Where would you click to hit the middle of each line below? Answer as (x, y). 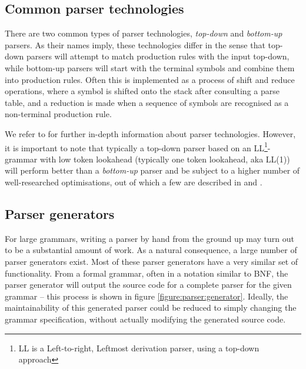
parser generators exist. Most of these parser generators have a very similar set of (152, 261)
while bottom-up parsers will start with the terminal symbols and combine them (150, 67)
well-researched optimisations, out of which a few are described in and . (134, 182)
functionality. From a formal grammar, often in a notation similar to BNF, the (147, 273)
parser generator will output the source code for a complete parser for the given (148, 285)
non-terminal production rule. (58, 114)
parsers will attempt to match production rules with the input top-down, (158, 56)
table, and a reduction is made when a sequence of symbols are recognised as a (147, 102)
